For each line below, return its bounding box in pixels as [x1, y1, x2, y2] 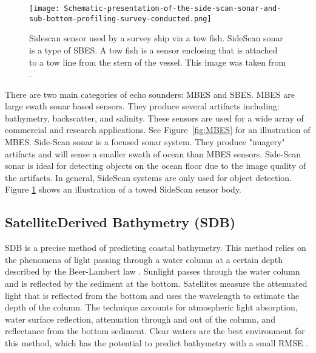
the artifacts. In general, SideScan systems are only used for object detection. [5, 171, 292, 183]
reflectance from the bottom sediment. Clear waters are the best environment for [5, 324, 305, 337]
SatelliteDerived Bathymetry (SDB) [5, 213, 236, 231]
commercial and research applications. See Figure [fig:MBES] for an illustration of [5, 123, 311, 136]
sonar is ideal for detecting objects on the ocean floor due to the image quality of [5, 159, 306, 172]
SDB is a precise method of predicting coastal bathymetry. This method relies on [5, 241, 306, 254]
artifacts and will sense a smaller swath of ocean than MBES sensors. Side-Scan [5, 147, 301, 160]
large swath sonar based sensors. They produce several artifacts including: [5, 100, 280, 112]
